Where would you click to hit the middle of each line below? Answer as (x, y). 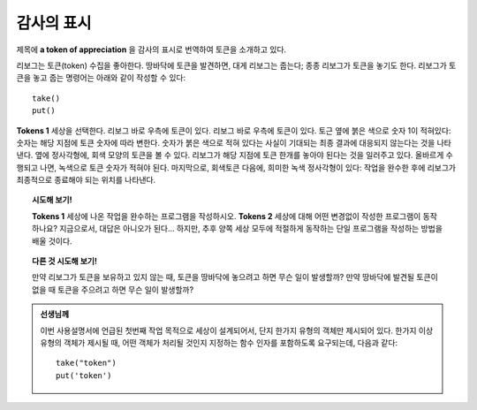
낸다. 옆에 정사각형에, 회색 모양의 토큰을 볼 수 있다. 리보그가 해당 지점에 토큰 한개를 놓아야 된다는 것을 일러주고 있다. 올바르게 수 (235, 156)
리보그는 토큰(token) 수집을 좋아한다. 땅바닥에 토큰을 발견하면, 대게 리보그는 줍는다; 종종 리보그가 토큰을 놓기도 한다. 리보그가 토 (236, 65)
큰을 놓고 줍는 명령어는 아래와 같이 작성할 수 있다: (101, 78)
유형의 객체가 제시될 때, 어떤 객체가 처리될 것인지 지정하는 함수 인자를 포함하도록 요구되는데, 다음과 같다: (219, 342)
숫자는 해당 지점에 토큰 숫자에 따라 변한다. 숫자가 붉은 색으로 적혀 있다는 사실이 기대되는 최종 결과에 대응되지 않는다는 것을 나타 (234, 142)
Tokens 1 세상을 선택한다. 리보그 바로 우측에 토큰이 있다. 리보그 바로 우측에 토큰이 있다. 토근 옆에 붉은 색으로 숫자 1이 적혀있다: (234, 130)
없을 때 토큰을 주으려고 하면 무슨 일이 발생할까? (113, 289)
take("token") (86, 363)
